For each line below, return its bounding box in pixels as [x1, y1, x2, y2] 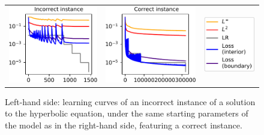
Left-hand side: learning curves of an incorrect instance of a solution [5, 95, 256, 108]
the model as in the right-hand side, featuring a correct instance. [5, 119, 242, 131]
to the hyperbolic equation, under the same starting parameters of [5, 107, 248, 119]
